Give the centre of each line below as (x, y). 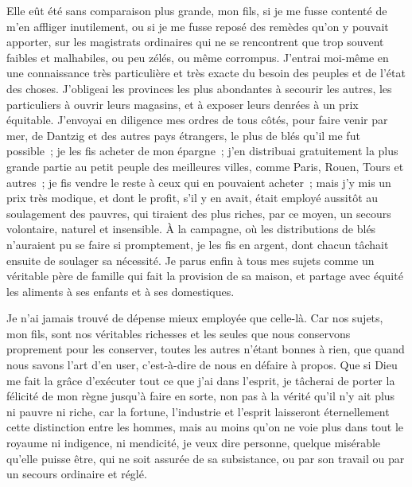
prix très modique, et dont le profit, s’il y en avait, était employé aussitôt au (192, 198)
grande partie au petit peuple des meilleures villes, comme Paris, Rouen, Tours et (205, 166)
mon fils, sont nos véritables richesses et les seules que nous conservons (179, 333)
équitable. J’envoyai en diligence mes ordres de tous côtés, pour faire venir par (197, 120)
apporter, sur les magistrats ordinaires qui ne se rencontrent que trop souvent (195, 42)
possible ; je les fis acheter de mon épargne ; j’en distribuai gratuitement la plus (202, 151)
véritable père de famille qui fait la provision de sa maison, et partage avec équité (205, 276)
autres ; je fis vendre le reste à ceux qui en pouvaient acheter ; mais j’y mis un (199, 182)
